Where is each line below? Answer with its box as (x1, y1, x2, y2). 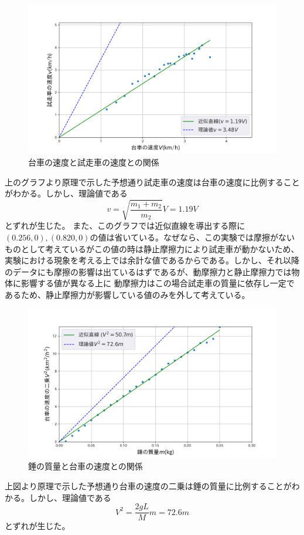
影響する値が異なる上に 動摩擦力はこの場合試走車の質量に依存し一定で (21, 277, 295, 289)
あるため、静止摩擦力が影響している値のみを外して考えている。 (5, 288, 250, 300)
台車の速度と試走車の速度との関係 (28, 155, 159, 168)
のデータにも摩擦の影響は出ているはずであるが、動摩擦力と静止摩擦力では (5, 265, 292, 277)
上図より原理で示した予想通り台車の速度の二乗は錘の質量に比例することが (5, 480, 292, 492)
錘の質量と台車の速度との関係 (28, 460, 143, 472)
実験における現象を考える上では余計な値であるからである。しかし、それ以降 (5, 254, 299, 266)
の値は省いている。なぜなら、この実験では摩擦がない (90, 231, 295, 243)
